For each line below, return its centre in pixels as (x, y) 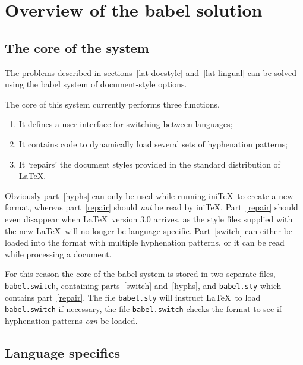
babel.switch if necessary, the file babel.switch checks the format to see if (143, 309)
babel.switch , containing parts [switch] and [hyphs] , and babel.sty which (143, 285)
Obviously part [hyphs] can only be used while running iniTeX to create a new (149, 195)
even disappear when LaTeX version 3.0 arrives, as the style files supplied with (149, 218)
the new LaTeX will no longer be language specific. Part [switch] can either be (149, 230)
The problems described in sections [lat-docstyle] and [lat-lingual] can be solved (151, 72)
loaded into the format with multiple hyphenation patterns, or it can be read (145, 242)
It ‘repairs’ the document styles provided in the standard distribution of (149, 164)
